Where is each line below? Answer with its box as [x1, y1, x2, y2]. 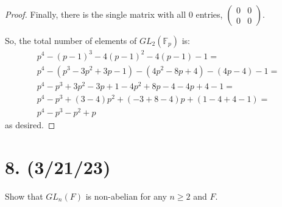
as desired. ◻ [5, 118, 55, 131]
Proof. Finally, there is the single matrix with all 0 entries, [5, 8, 223, 20]
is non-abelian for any [85, 189, 167, 202]
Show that [5, 189, 43, 202]
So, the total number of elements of [5, 34, 137, 46]
